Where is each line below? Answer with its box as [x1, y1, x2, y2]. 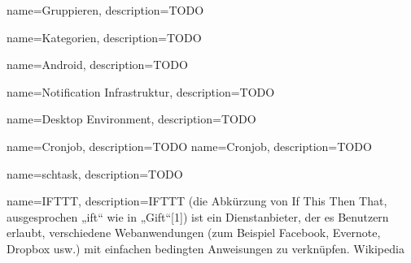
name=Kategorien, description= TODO [7, 28, 202, 45]
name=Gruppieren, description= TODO [7, 2, 204, 18]
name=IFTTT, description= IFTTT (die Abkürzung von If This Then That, [7, 192, 387, 209]
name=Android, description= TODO [7, 56, 188, 73]
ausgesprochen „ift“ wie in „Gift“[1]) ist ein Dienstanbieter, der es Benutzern [7, 208, 389, 225]
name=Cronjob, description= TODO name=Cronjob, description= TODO [7, 137, 372, 154]
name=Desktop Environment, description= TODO [7, 110, 256, 127]
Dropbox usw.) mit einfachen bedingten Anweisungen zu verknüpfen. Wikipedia [7, 239, 404, 257]
